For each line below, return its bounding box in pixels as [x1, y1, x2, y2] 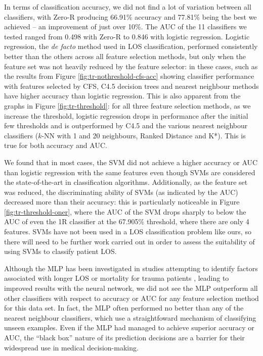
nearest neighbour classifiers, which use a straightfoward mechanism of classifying [4, 312, 256, 323]
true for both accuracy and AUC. [4, 140, 107, 150]
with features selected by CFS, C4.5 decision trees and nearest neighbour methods [4, 80, 259, 91]
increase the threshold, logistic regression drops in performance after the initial [4, 110, 248, 121]
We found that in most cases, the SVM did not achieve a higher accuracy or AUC [4, 157, 258, 167]
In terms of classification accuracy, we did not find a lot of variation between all [4, 2, 251, 12]
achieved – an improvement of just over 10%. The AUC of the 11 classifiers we [4, 21, 247, 32]
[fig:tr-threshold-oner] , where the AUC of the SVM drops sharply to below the [4, 206, 246, 217]
